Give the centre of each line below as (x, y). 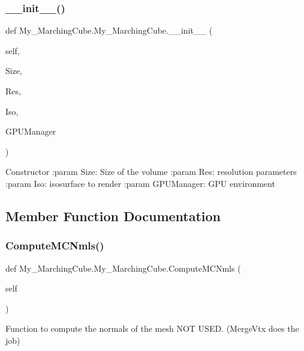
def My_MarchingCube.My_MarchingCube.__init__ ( (109, 30)
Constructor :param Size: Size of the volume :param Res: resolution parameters (151, 172)
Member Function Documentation (113, 215)
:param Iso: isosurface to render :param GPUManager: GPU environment (140, 183)
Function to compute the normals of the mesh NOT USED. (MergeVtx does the (152, 328)
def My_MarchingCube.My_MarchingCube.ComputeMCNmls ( (123, 268)
